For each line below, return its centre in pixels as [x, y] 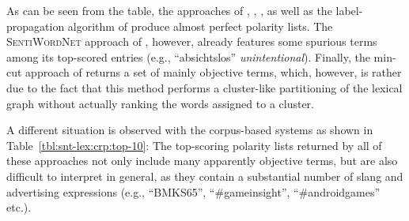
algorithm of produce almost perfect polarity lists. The [200, 26]
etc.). [19, 207]
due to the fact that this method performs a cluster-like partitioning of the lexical [204, 87]
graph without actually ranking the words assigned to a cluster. [160, 103]
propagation [36, 26]
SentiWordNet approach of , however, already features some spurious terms [192, 41]
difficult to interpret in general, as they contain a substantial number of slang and [205, 176]
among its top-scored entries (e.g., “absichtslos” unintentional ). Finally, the [188, 56]
